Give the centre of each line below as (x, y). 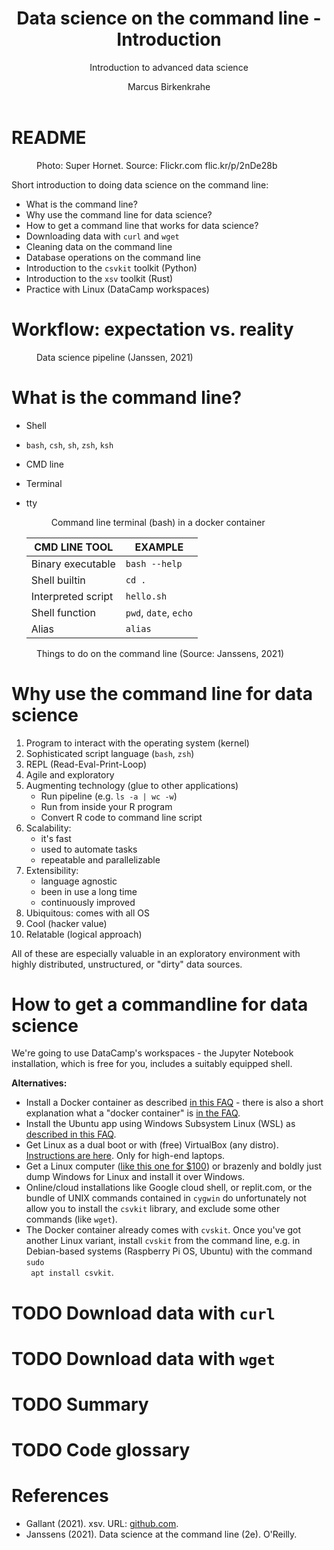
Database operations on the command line (113, 257)
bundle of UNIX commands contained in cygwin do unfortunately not (166, 1198)
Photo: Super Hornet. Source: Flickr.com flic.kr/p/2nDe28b (157, 165)
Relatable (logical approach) (84, 934)
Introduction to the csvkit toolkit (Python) (111, 268)
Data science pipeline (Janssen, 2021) (115, 357)
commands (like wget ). (71, 1219)
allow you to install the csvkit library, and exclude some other (153, 1209)
